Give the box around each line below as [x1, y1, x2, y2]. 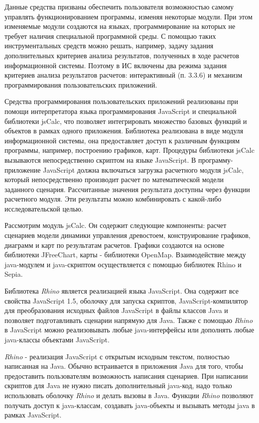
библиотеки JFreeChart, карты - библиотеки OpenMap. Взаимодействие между [4, 249, 246, 260]
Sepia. [4, 269, 23, 279]
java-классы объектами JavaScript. [4, 334, 110, 344]
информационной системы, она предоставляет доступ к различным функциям [4, 135, 240, 145]
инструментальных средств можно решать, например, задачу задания [4, 40, 214, 51]
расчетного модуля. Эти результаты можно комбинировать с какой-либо [4, 194, 222, 204]
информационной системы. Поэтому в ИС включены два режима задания [4, 60, 227, 70]
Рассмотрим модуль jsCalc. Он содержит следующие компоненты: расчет [4, 220, 227, 230]
